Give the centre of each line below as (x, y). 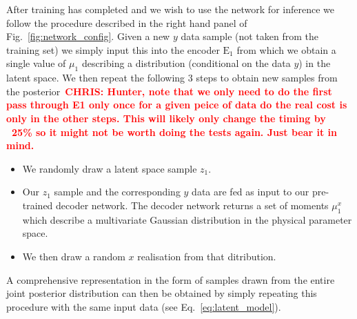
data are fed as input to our (251, 192)
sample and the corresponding (117, 192)
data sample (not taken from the (250, 36)
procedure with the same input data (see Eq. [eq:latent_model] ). (144, 306)
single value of (36, 63)
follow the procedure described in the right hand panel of (127, 22)
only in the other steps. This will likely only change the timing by (166, 118)
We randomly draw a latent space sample (110, 168)
